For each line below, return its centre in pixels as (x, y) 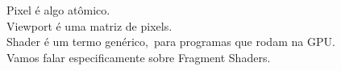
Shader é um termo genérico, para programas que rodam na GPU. (171, 42)
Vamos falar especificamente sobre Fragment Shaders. (139, 57)
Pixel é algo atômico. (58, 10)
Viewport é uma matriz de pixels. (89, 25)
